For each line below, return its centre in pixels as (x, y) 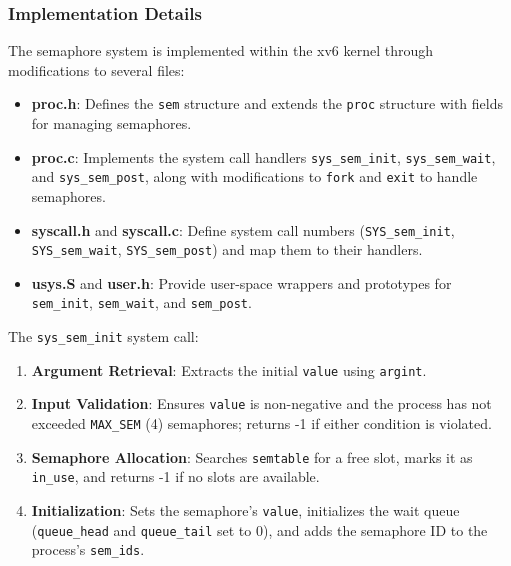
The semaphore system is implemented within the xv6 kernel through (221, 50)
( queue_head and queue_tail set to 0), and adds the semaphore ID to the (259, 529)
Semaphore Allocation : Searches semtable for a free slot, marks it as (252, 456)
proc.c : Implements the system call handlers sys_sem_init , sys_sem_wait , (263, 156)
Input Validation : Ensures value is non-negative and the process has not (261, 403)
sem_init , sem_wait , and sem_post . (141, 302)
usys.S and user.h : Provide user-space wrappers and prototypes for (241, 282)
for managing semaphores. (111, 123)
